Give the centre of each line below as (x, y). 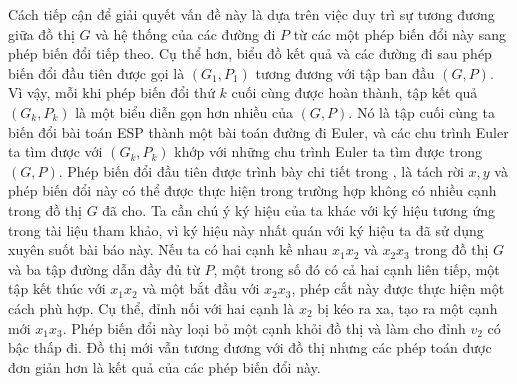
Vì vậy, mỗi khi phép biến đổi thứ (111, 92)
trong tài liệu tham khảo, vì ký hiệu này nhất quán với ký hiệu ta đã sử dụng (246, 229)
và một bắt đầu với (201, 288)
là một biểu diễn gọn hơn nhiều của (184, 111)
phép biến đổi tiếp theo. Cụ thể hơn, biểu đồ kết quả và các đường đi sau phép (250, 53)
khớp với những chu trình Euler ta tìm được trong (328, 151)
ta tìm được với (55, 151)
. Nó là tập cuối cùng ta (421, 111)
